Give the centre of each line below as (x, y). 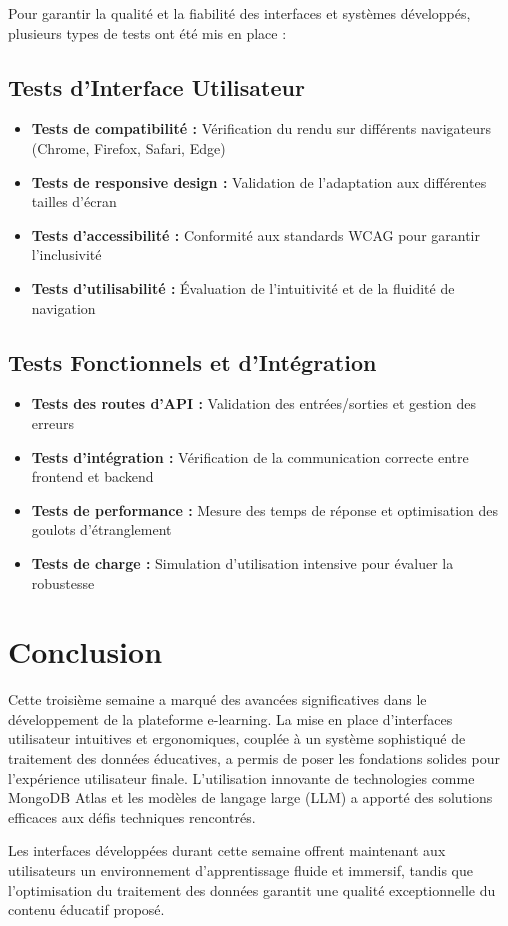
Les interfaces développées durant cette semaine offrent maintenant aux (227, 850)
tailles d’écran (74, 201)
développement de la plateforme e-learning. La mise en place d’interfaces (230, 718)
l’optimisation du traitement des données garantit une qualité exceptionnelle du (252, 889)
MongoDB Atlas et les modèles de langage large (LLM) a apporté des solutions (250, 797)
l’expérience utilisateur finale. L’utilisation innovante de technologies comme (241, 777)
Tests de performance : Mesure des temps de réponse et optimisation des (264, 509)
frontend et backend (92, 476)
